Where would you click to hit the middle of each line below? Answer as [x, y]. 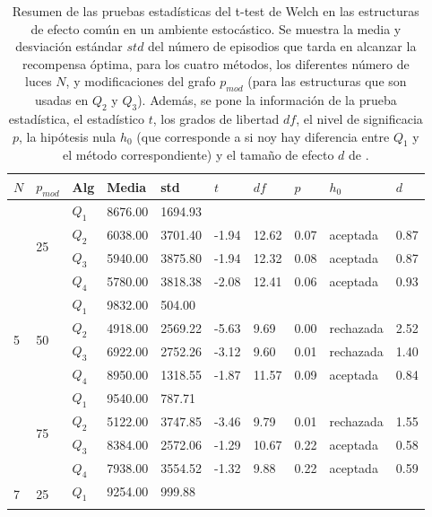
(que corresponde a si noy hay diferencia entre [263, 136]
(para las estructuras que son [327, 81]
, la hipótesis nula [67, 136]
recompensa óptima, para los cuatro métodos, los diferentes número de [216, 63]
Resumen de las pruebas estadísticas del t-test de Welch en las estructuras [216, 11]
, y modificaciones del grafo [141, 81]
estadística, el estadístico [76, 118]
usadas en [61, 100]
